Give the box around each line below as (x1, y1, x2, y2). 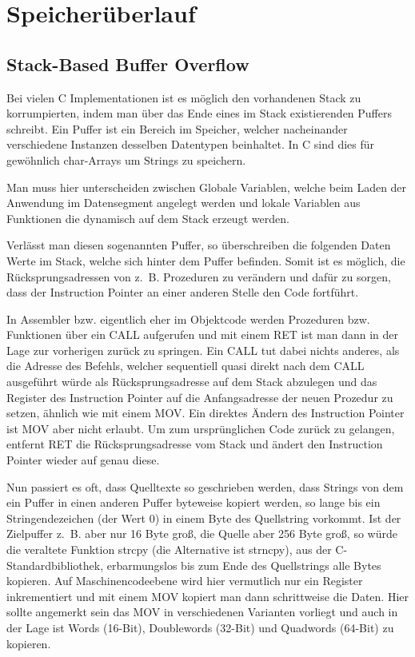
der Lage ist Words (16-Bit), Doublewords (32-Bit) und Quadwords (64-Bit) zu (6, 619, 394, 635)
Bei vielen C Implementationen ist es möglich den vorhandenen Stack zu (6, 89, 361, 106)
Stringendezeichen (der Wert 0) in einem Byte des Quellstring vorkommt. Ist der (6, 509, 401, 526)
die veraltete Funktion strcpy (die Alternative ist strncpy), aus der (6, 541, 332, 558)
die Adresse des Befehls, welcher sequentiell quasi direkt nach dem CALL (6, 357, 365, 374)
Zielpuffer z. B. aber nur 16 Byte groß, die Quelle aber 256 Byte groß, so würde (6, 525, 397, 542)
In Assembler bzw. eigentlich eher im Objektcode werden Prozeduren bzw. (6, 310, 370, 327)
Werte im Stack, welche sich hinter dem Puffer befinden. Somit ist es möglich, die (6, 252, 405, 269)
